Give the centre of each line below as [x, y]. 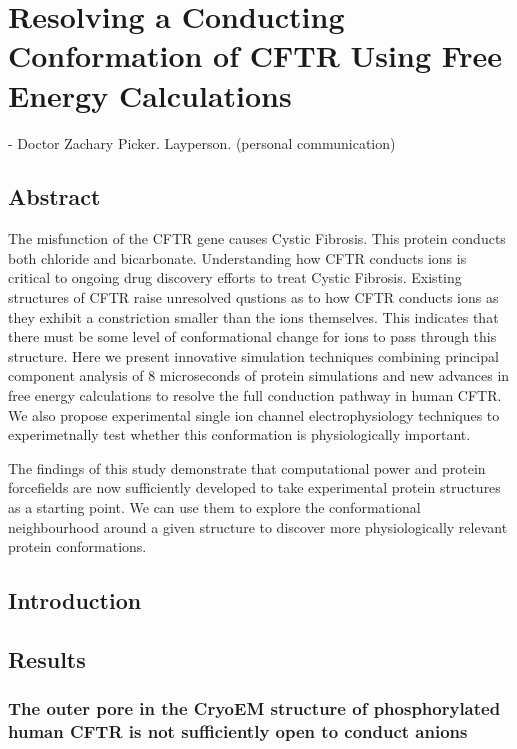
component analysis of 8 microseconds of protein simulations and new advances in [259, 375]
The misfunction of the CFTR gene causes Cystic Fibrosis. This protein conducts [257, 238]
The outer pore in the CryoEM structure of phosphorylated [254, 708]
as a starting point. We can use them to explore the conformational [214, 507]
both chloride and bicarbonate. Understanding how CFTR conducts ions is [237, 257]
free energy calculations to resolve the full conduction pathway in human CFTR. [255, 395]
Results [47, 658]
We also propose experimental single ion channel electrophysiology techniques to [254, 414]
